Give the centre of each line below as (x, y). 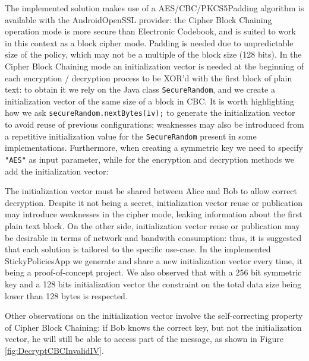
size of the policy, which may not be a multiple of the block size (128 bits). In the (153, 54)
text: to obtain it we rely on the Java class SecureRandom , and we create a (140, 89)
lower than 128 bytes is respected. (66, 295)
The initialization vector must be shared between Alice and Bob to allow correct (151, 191)
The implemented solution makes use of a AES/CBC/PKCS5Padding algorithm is (154, 8)
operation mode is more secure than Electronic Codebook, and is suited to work (150, 31)
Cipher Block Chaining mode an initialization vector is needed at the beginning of (154, 66)
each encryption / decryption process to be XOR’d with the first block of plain (149, 77)
